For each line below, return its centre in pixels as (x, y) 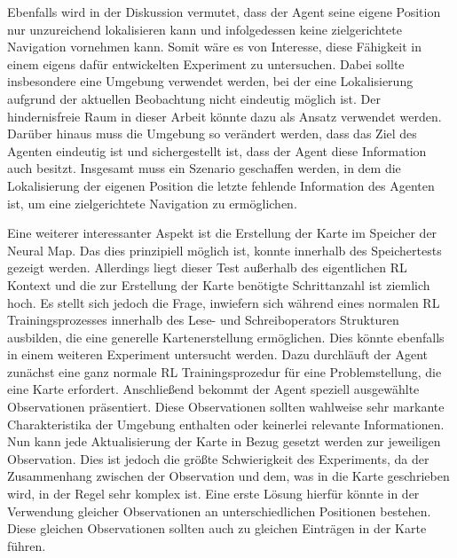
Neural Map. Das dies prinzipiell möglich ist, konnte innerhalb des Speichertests (225, 250)
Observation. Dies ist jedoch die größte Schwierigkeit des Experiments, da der (218, 458)
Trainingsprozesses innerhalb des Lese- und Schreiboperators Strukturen (203, 320)
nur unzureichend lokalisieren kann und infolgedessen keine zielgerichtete (205, 29)
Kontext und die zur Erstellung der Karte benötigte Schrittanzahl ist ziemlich (219, 284)
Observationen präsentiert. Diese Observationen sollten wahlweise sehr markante (226, 407)
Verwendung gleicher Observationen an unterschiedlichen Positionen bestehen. (219, 511)
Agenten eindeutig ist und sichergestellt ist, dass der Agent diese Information (217, 150)
